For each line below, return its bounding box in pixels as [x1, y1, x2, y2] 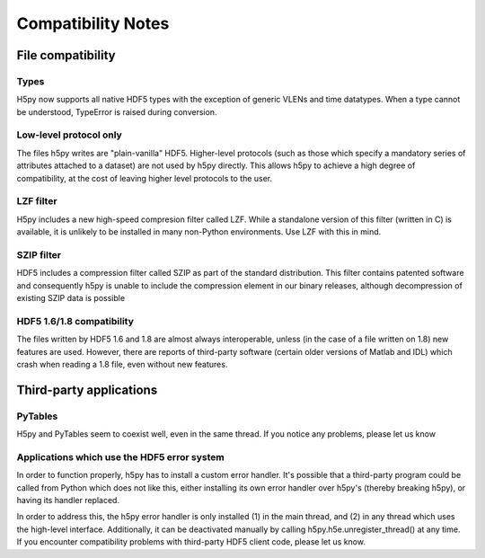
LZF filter [16, 195, 57, 208]
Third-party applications [16, 382, 158, 397]
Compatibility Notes [16, 13, 170, 33]
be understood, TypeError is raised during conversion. [16, 106, 217, 117]
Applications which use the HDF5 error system [16, 450, 225, 463]
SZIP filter [16, 248, 62, 261]
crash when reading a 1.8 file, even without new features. [16, 359, 228, 369]
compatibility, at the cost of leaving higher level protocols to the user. [16, 173, 273, 183]
